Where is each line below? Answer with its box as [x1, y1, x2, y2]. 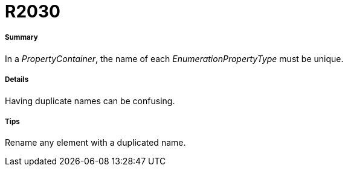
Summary [5, 33, 38, 42]
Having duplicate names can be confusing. [5, 95, 175, 106]
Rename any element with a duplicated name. [5, 137, 186, 148]
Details [5, 75, 29, 84]
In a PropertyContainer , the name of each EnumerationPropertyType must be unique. [5, 53, 344, 64]
